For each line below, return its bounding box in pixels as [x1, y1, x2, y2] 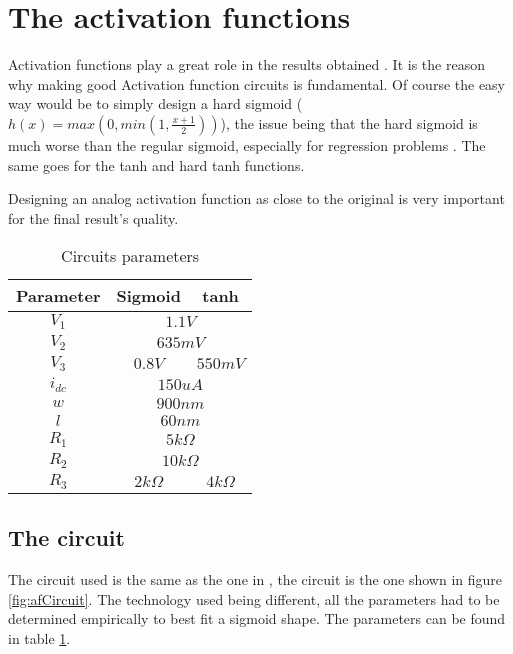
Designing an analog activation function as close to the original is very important [8, 188, 505, 209]
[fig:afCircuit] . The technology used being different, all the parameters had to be [8, 588, 500, 609]
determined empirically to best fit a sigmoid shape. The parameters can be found [8, 608, 506, 629]
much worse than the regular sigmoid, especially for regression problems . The [8, 134, 486, 155]
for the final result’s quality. [8, 207, 179, 228]
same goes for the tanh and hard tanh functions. [8, 154, 305, 175]
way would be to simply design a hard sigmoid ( [8, 93, 303, 114]
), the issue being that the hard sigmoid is [220, 112, 478, 133]
